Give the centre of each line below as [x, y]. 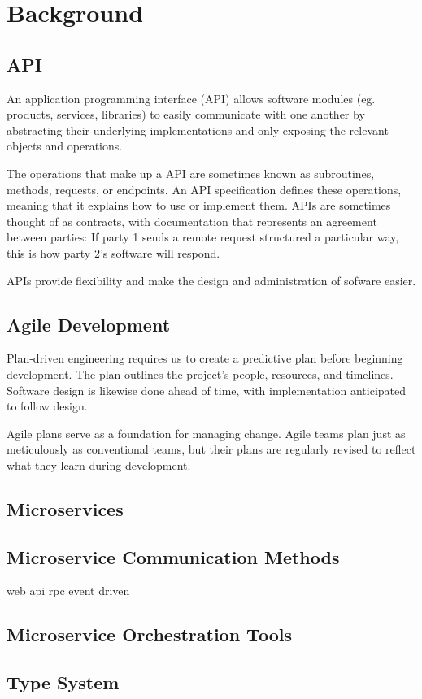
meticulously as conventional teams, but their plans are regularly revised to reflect [211, 449]
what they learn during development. [99, 465]
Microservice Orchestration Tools [149, 634]
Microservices [65, 508]
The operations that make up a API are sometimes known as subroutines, [191, 173]
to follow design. [47, 406]
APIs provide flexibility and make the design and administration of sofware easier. [211, 280]
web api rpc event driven [68, 590]
